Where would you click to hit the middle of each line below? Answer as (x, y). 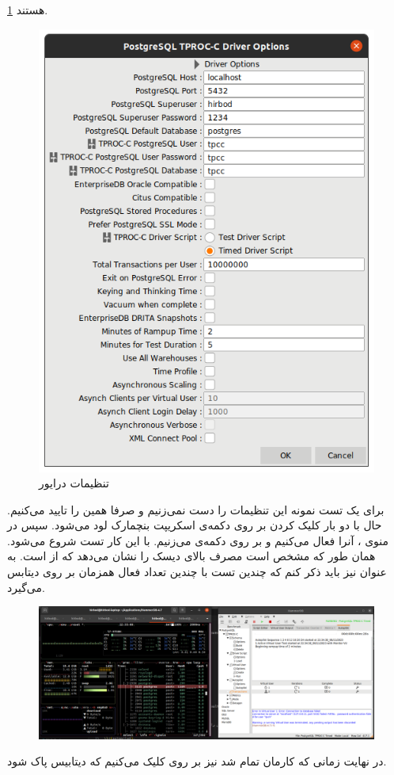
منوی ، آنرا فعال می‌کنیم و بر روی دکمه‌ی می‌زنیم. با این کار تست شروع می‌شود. (198, 540)
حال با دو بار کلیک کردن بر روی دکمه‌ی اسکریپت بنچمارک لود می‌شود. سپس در (195, 525)
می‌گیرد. (26, 587)
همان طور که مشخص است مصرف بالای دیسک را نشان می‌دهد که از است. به (191, 556)
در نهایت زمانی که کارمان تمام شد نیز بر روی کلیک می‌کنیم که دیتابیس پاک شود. (197, 761)
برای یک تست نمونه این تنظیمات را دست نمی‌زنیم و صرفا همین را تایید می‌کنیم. (196, 509)
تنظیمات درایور (74, 483)
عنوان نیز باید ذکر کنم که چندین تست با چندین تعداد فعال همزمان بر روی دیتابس (197, 572)
